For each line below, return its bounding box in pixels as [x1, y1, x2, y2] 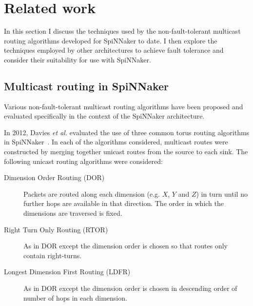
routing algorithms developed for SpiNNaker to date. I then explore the [4, 35, 217, 45]
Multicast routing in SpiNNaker [4, 78, 169, 93]
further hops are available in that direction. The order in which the [23, 198, 224, 208]
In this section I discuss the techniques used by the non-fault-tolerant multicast [4, 26, 241, 36]
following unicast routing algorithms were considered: [4, 156, 163, 166]
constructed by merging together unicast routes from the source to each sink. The [4, 146, 248, 157]
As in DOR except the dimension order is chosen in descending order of [23, 283, 237, 293]
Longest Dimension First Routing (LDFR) [4, 266, 131, 277]
